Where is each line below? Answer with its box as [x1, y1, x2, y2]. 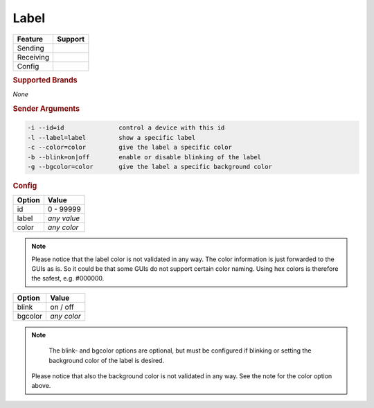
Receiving [17, 52, 50, 62]
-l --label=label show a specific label [27, 134, 196, 141]
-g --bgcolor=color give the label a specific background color [27, 163, 273, 171]
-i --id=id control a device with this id [27, 124, 225, 132]
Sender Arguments [12, 104, 80, 114]
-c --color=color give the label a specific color [27, 143, 232, 152]
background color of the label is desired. [48, 356, 165, 364]
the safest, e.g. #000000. [31, 274, 105, 283]
